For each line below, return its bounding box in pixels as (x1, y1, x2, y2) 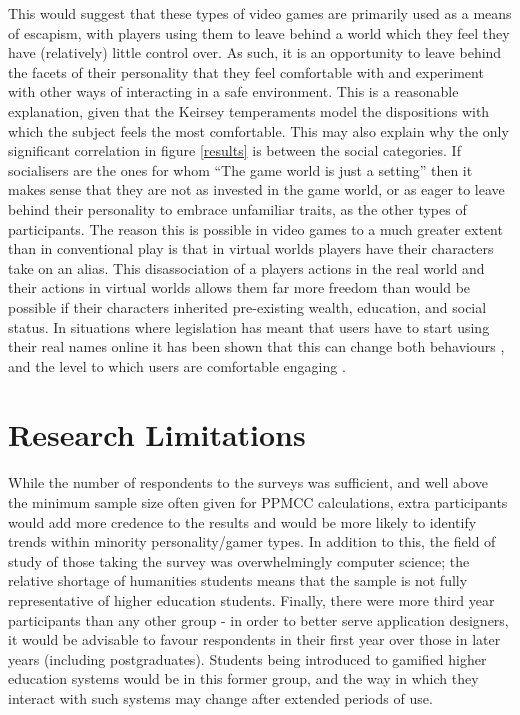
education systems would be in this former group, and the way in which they (8, 668, 479, 689)
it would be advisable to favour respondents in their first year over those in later (8, 629, 501, 650)
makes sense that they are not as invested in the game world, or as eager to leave (8, 179, 505, 200)
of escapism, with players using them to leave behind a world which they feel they (8, 22, 510, 43)
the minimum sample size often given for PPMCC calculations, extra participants (8, 492, 508, 512)
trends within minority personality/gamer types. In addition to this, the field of (8, 531, 496, 552)
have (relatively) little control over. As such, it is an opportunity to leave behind (8, 42, 502, 63)
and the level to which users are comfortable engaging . (8, 355, 346, 376)
